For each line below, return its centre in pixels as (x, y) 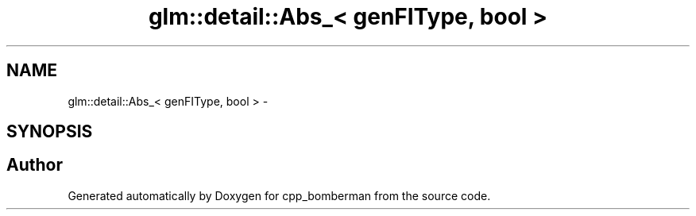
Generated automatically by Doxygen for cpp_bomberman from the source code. (279, 195)
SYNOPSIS (50, 132)
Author (35, 165)
